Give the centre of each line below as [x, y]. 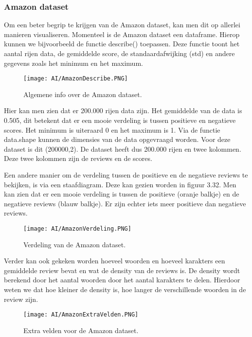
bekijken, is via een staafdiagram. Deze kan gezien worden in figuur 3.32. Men [120, 184]
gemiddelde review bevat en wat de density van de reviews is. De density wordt [122, 270]
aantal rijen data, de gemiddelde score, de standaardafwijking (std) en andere [119, 53]
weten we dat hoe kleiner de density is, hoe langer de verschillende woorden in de [125, 289]
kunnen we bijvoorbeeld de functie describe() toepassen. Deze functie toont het [122, 44]
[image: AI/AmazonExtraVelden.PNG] [81, 315]
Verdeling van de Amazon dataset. [75, 244]
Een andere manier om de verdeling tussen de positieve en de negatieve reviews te [126, 175]
